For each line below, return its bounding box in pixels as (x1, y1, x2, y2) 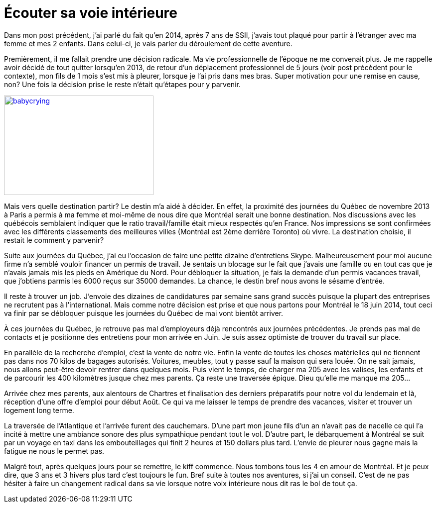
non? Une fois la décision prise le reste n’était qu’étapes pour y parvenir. (4, 80, 241, 89)
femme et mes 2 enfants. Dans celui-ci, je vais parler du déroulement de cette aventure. (4, 39, 292, 48)
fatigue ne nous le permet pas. (4, 446, 105, 455)
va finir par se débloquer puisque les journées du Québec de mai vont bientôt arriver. (4, 308, 284, 317)
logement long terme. (4, 406, 74, 414)
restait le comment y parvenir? (4, 235, 104, 244)
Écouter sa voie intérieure (4, 4, 178, 21)
